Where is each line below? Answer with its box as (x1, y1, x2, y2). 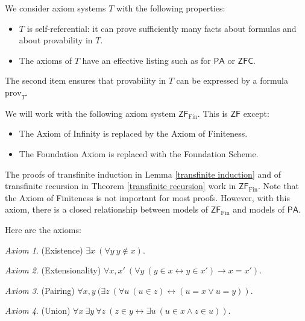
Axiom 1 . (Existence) (5, 243, 83, 256)
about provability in (19, 34, 93, 46)
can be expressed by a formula (176, 74, 288, 87)
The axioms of (19, 54, 72, 66)
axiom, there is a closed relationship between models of (5, 203, 209, 216)
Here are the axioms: (5, 223, 81, 235)
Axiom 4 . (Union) (5, 304, 71, 317)
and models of (233, 203, 285, 216)
